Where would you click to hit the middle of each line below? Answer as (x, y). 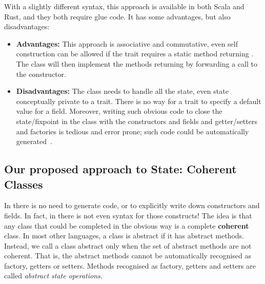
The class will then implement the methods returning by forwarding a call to (137, 63)
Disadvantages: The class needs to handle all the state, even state (122, 91)
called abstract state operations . (53, 276)
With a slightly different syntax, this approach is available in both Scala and (124, 6)
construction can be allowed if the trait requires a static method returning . (135, 54)
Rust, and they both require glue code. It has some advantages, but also (117, 16)
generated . (34, 141)
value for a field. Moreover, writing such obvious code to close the (119, 111)
